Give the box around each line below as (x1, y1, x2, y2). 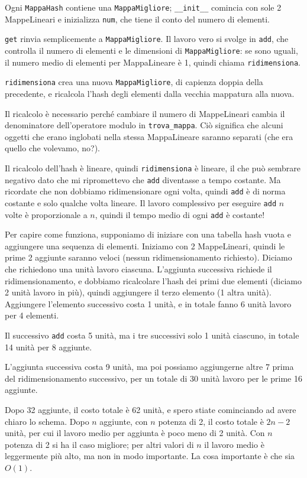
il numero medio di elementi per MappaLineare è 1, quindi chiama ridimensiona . (5, 56, 301, 68)
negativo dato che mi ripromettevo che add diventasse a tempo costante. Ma (5, 173, 281, 186)
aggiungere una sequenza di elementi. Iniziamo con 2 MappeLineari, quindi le (5, 239, 285, 252)
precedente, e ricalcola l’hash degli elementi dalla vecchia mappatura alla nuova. (5, 87, 295, 99)
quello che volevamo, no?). (5, 142, 100, 154)
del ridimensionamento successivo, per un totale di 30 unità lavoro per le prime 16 (5, 372, 302, 384)
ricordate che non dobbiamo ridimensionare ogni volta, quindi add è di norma (5, 185, 286, 197)
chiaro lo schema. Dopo (5, 415, 89, 427)
